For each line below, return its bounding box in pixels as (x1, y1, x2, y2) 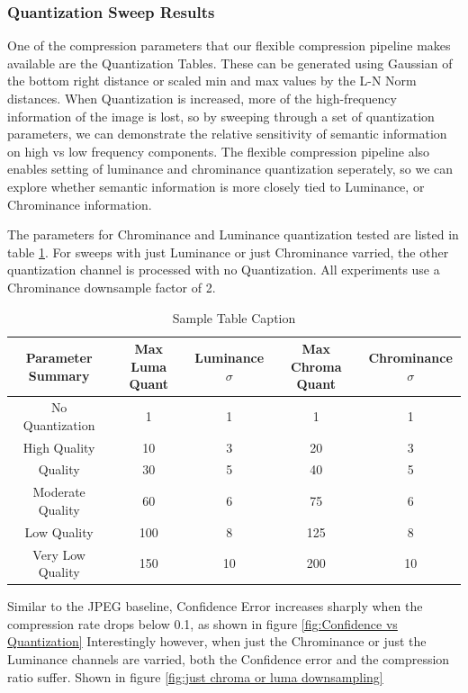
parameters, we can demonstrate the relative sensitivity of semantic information (7, 124, 447, 143)
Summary (28, 365, 90, 384)
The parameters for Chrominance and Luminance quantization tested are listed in (7, 225, 459, 244)
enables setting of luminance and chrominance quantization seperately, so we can (7, 159, 454, 178)
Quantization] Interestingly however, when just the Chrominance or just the (7, 632, 427, 651)
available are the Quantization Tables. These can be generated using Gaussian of (7, 53, 453, 72)
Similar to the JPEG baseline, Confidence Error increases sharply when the (7, 597, 423, 616)
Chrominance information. (7, 194, 152, 213)
